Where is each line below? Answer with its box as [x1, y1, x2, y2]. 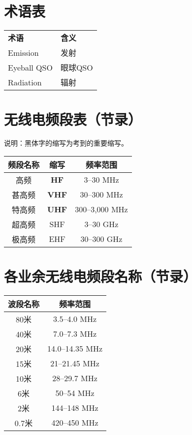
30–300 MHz [80, 189, 123, 200]
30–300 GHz [80, 233, 123, 245]
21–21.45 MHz [50, 357, 99, 369]
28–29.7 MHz [52, 372, 97, 384]
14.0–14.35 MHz [47, 343, 103, 355]
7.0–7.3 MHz [53, 328, 97, 340]
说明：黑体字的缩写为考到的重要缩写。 [4, 138, 128, 148]
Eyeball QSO [8, 61, 53, 73]
